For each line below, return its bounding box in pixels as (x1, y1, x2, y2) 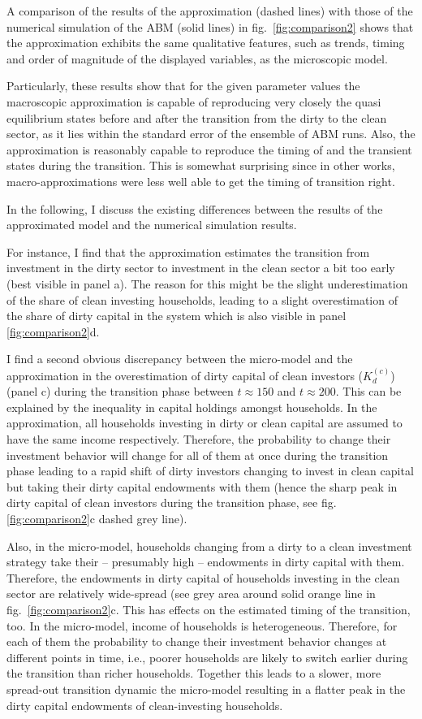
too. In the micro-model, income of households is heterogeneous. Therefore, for (6, 617, 398, 634)
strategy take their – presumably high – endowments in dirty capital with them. (6, 553, 405, 570)
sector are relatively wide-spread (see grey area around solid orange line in (6, 585, 376, 602)
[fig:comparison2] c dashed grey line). (6, 510, 187, 527)
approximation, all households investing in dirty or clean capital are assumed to (6, 414, 403, 431)
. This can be (335, 383, 402, 400)
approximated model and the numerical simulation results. (6, 216, 297, 233)
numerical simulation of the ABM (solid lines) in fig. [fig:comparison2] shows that (6, 18, 414, 35)
